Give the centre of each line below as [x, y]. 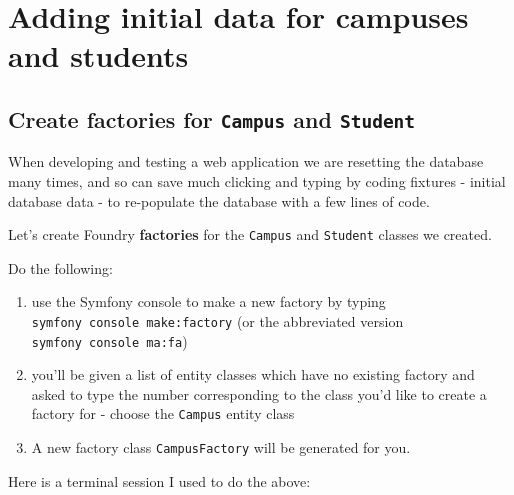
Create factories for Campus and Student [212, 118]
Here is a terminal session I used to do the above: [159, 480]
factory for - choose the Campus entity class [163, 413]
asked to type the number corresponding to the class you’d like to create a [259, 393]
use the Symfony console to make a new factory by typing [208, 301]
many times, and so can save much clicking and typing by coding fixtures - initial [257, 180]
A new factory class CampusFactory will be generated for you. [221, 447]
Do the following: [60, 267]
